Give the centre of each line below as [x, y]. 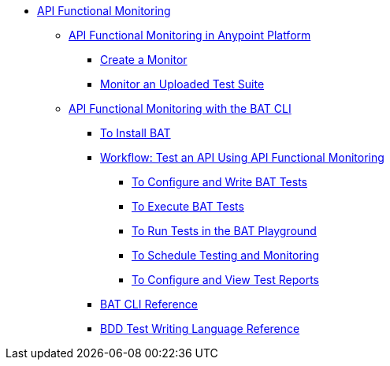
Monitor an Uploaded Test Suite [182, 84]
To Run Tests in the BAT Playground [224, 231]
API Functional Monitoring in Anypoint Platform [190, 35]
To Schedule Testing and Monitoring [226, 255]
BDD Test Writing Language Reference [200, 329]
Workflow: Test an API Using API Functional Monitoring [242, 157]
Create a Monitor [144, 60]
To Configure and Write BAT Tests [219, 182]
